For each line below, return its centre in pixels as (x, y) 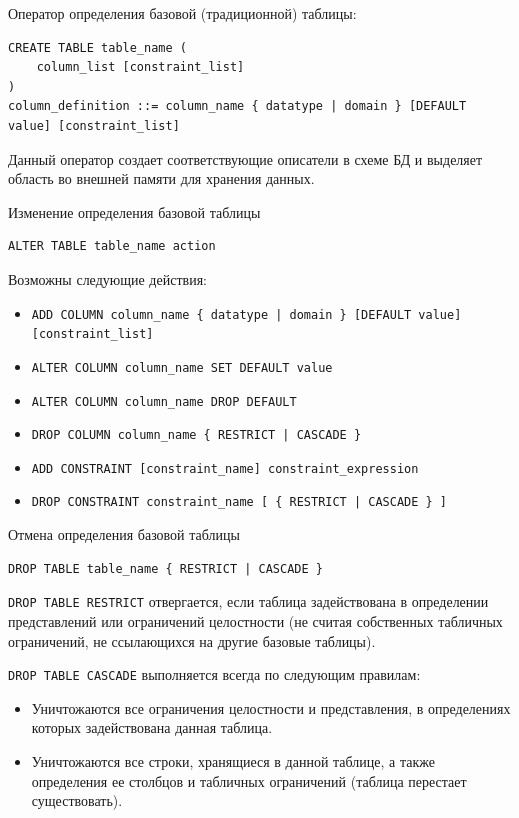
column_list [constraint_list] (140, 67)
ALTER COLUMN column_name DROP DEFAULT (164, 401)
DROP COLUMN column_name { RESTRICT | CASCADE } (196, 435)
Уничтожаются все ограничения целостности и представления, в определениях (271, 707)
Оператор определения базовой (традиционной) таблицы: (182, 13)
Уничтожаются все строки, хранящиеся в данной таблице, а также (233, 761)
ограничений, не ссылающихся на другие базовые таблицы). (192, 640)
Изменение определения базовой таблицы (134, 211)
